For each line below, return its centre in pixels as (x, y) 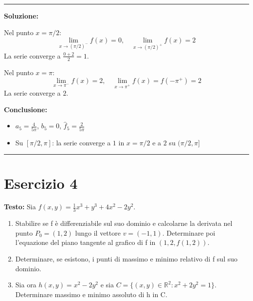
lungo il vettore (98, 232)
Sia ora (26, 285)
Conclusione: (26, 109)
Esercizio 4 (41, 183)
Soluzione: (21, 16)
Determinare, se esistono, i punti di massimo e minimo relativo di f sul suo (126, 258)
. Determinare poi (189, 232)
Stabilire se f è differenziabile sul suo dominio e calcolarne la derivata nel (124, 223)
